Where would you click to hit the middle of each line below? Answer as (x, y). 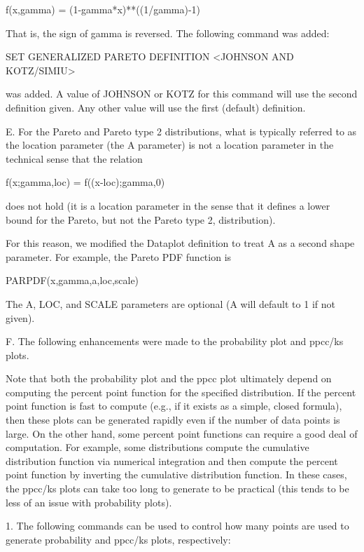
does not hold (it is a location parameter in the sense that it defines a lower (168, 205)
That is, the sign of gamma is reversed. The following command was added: (168, 33)
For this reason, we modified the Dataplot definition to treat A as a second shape (180, 243)
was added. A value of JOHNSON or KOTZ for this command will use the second (182, 94)
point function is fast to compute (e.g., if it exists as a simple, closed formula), (174, 406)
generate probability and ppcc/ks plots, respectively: (118, 539)
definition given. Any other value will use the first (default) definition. (156, 107)
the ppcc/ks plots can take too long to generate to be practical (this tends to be (177, 489)
